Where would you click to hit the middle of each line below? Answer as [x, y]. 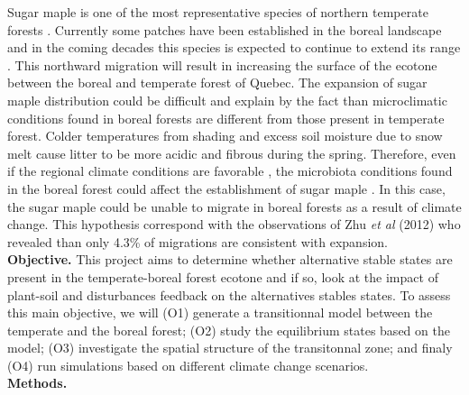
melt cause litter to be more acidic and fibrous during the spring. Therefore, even [232, 153]
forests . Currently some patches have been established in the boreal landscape [225, 29]
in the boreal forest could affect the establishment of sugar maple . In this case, [226, 188]
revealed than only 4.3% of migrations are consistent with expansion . [198, 241]
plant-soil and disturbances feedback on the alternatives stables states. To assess [229, 294]
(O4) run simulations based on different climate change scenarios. [188, 365]
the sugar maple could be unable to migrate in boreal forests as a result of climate [234, 206]
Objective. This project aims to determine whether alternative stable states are [230, 259]
